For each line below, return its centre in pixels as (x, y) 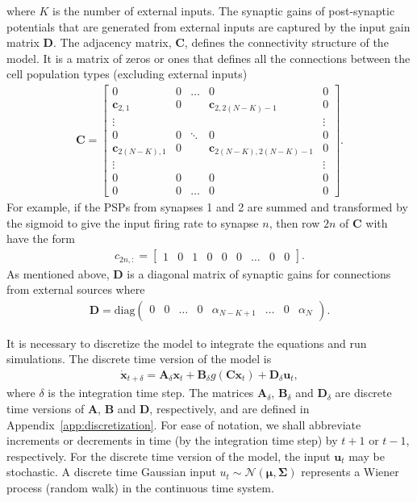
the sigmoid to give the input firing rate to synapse (133, 222)
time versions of (46, 409)
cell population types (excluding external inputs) (127, 74)
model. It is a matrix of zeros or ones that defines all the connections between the (208, 58)
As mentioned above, (58, 273)
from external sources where (76, 289)
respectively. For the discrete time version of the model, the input (169, 456)
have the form (41, 238)
